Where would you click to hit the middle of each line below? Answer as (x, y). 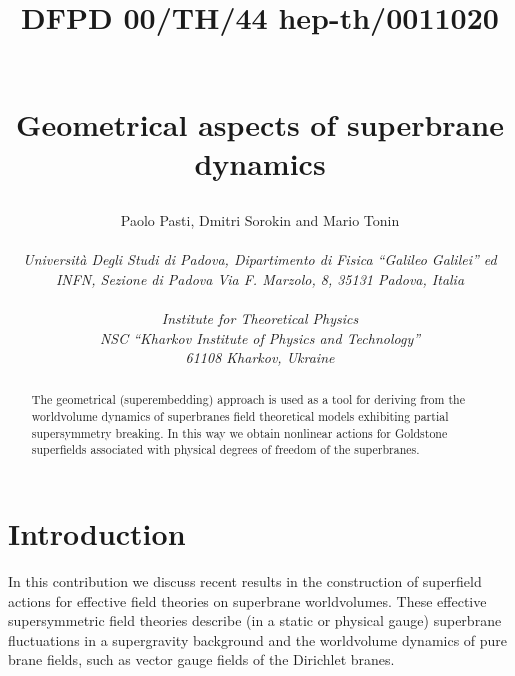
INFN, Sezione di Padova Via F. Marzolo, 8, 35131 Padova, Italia (260, 278)
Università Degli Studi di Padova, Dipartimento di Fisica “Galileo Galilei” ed (260, 259)
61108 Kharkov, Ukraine (260, 357)
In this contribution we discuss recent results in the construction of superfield (245, 581)
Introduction (97, 533)
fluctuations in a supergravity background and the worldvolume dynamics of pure (258, 639)
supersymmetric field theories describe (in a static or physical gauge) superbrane (255, 620)
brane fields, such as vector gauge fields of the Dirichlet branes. (201, 659)
